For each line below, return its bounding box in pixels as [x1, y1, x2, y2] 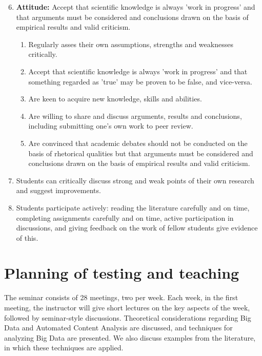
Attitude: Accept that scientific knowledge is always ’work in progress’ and [16, 2, 255, 12]
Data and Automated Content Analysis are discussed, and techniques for [4, 322, 233, 333]
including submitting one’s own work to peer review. [28, 120, 193, 131]
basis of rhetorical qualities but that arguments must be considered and [28, 148, 253, 158]
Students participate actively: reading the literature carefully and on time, [16, 202, 250, 213]
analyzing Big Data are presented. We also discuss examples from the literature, [4, 332, 256, 343]
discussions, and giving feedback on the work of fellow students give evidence [16, 222, 258, 233]
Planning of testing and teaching [4, 262, 239, 283]
